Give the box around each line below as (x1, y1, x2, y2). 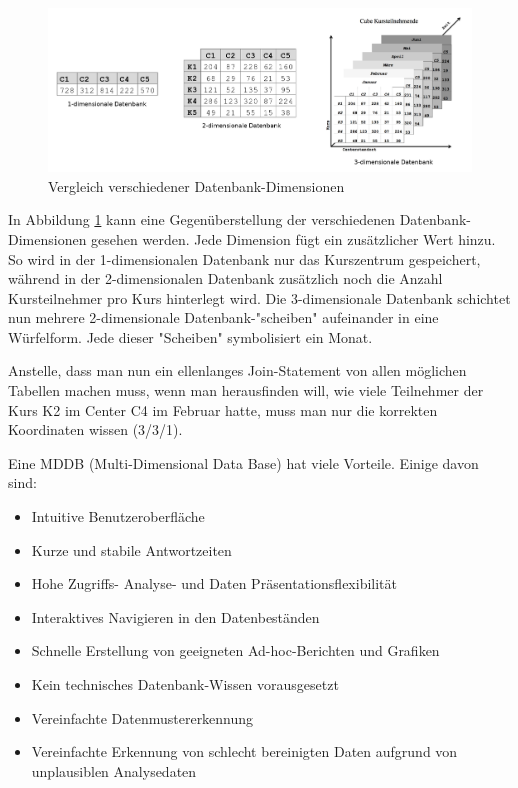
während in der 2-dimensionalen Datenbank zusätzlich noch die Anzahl (8, 268, 443, 289)
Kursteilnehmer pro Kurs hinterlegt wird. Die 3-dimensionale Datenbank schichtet (8, 287, 511, 308)
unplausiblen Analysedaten (31, 760, 197, 781)
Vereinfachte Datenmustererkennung (31, 707, 254, 728)
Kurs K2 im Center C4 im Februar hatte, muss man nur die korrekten (8, 399, 438, 420)
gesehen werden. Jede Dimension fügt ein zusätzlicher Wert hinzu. (91, 228, 496, 249)
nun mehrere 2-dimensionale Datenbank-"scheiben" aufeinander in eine (8, 307, 439, 328)
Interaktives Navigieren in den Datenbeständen (31, 606, 320, 627)
